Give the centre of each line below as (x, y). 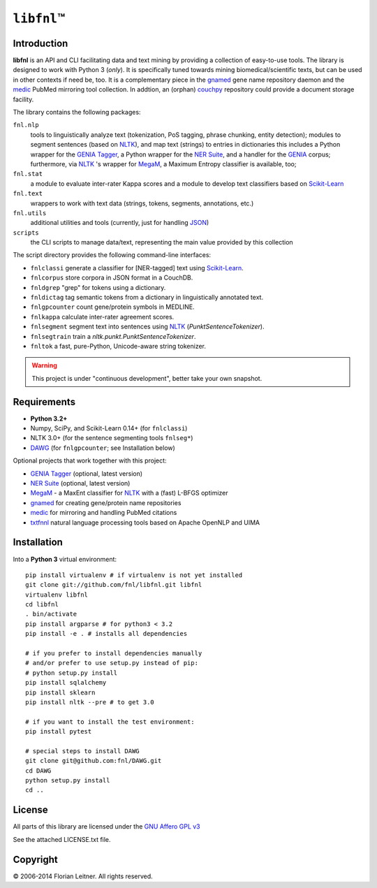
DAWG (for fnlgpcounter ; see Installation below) (103, 448)
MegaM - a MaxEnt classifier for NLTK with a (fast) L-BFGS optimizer (129, 493)
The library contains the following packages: (77, 112)
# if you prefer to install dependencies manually (114, 654)
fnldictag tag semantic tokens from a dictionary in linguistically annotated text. (147, 298)
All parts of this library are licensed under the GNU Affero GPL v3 (106, 827)
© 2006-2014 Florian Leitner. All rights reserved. (83, 876)
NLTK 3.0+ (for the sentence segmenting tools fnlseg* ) (112, 438)
